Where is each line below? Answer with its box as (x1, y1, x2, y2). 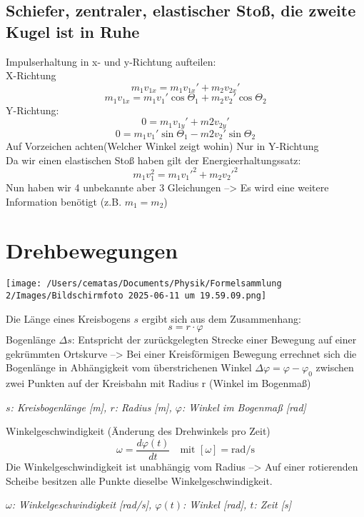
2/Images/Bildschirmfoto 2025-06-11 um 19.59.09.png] (6, 291, 267, 301)
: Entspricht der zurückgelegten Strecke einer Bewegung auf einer (71, 332, 357, 347)
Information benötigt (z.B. (6, 194, 122, 209)
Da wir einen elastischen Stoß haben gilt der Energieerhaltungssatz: (6, 152, 301, 167)
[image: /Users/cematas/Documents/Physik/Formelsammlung (6, 278, 282, 289)
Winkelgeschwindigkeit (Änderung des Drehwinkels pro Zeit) (6, 423, 271, 438)
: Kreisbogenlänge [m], (10, 399, 107, 414)
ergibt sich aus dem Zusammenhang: (141, 311, 301, 326)
